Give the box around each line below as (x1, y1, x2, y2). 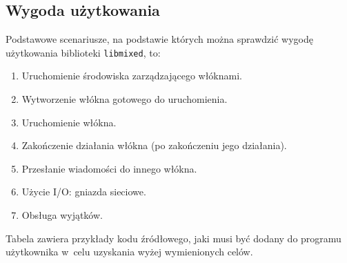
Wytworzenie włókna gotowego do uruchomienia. (21, 92, 228, 106)
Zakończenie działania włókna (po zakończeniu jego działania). (21, 138, 287, 153)
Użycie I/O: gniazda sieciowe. (21, 184, 146, 199)
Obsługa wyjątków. (21, 208, 103, 222)
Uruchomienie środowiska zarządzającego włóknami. (21, 68, 242, 83)
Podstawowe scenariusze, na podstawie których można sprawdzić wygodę (6, 32, 313, 46)
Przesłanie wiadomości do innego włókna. (21, 161, 197, 175)
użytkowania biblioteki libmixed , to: (6, 45, 161, 59)
